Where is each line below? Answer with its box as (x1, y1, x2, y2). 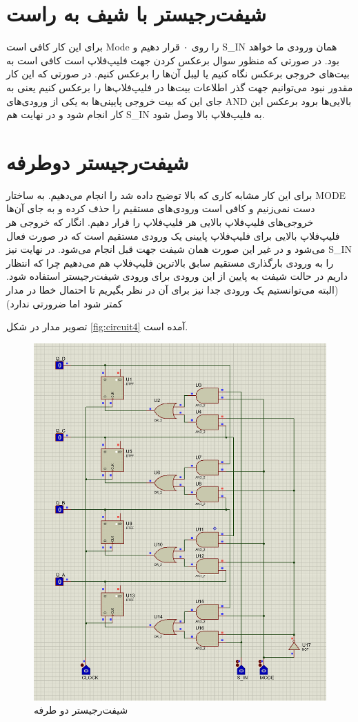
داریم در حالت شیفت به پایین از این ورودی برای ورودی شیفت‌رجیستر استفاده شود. (6, 269, 348, 283)
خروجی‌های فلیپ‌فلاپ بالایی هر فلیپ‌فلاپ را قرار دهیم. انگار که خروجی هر (6, 215, 314, 229)
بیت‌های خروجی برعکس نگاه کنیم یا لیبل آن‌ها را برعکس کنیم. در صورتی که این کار (6, 66, 350, 81)
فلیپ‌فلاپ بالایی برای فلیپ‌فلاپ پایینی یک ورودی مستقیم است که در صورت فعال (6, 228, 340, 243)
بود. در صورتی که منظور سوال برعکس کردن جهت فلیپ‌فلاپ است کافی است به (6, 53, 339, 67)
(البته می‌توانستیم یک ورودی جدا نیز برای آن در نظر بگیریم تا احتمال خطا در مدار (6, 282, 339, 296)
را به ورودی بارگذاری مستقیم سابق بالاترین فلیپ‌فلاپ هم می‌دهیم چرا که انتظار (6, 255, 334, 269)
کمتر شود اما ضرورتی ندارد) (6, 296, 123, 310)
